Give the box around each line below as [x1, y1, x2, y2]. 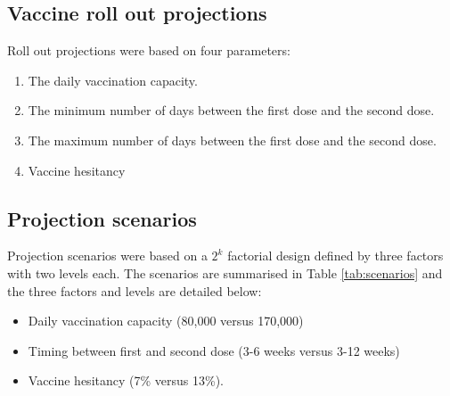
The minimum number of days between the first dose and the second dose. [28, 101, 435, 120]
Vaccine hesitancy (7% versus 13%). [28, 371, 224, 390]
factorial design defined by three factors [227, 246, 444, 265]
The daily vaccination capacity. [28, 70, 198, 89]
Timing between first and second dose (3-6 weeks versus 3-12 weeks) [28, 341, 400, 359]
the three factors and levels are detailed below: [7, 281, 262, 300]
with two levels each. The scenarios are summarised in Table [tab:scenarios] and [7, 263, 443, 282]
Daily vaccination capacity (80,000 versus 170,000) [28, 311, 304, 330]
